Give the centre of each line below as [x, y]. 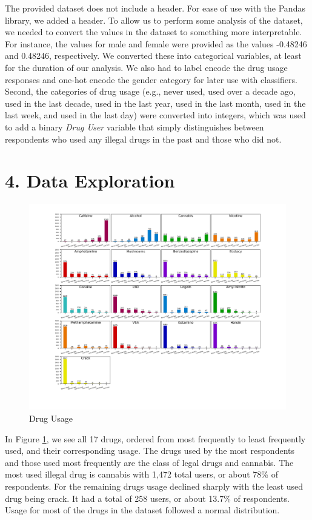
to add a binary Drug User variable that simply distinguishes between [134, 127]
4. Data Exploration [90, 181]
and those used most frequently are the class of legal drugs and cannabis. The [149, 462]
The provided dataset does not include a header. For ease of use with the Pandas [155, 8]
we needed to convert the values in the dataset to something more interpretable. [154, 32]
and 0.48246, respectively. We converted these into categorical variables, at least [153, 56]
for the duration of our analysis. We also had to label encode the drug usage [146, 67]
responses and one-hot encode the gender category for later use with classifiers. [151, 79]
